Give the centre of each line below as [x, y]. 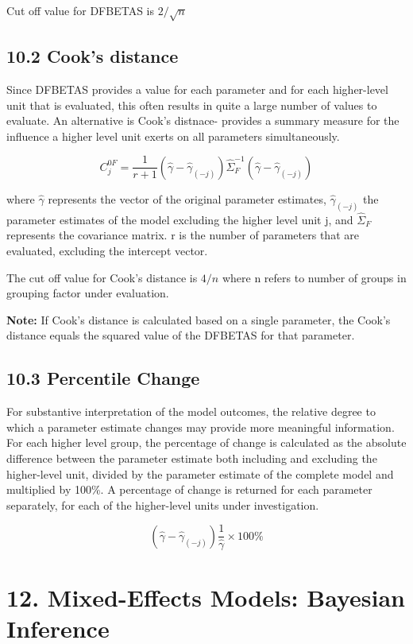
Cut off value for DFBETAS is [81, 10]
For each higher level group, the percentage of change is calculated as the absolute [206, 442]
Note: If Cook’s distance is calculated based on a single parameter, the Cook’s [199, 319]
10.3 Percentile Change [103, 378]
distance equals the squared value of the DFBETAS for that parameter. [181, 335]
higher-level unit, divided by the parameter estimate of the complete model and [200, 473]
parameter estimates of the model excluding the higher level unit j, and [180, 219]
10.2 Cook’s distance [93, 56]
